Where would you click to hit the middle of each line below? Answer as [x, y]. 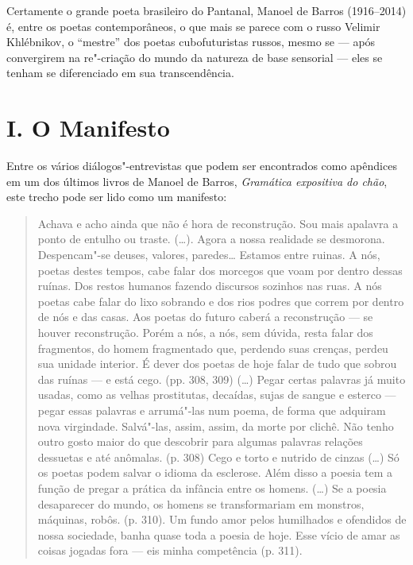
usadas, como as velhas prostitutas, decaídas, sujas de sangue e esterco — [217, 395]
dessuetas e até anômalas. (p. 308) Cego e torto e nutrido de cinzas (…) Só [218, 457]
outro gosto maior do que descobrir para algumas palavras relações [200, 441]
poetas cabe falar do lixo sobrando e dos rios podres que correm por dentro [221, 301]
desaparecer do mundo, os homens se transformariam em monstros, [201, 503]
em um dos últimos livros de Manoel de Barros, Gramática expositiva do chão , [197, 181]
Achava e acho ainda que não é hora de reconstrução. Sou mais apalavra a [218, 223]
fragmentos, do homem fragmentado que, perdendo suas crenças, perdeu [213, 348]
